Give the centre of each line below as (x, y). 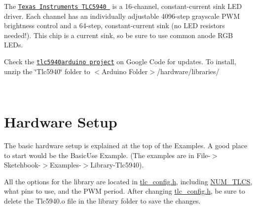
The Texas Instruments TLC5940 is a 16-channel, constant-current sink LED (123, 6)
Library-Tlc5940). (117, 165)
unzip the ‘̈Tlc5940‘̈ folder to (47, 71)
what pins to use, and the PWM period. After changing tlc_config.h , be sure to (125, 191)
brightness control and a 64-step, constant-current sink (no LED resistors (114, 25)
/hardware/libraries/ (188, 71)
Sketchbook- (22, 165)
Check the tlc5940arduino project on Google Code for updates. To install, (120, 62)
